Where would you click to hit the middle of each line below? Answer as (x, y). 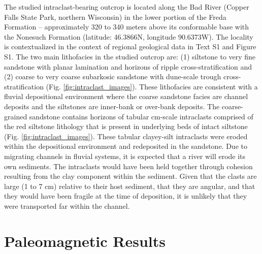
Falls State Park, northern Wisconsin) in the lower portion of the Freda (115, 17)
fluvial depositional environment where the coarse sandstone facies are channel (126, 96)
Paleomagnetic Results (85, 241)
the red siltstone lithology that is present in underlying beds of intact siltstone (126, 126)
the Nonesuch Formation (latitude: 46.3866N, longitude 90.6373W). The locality (129, 36)
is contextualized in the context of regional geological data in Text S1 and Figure (130, 46)
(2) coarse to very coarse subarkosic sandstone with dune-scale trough (113, 76)
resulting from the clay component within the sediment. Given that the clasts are (130, 176)
